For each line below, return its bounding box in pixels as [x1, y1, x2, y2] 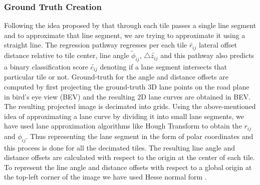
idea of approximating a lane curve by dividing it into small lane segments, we [4, 110, 244, 121]
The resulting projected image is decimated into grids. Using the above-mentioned [4, 101, 256, 111]
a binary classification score [4, 61, 88, 71]
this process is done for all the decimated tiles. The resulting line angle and [4, 142, 235, 152]
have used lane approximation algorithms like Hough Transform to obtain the [4, 120, 242, 131]
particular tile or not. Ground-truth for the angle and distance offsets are [4, 71, 228, 82]
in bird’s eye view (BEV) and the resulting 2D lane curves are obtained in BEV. [4, 91, 251, 101]
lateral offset [198, 39, 237, 50]
